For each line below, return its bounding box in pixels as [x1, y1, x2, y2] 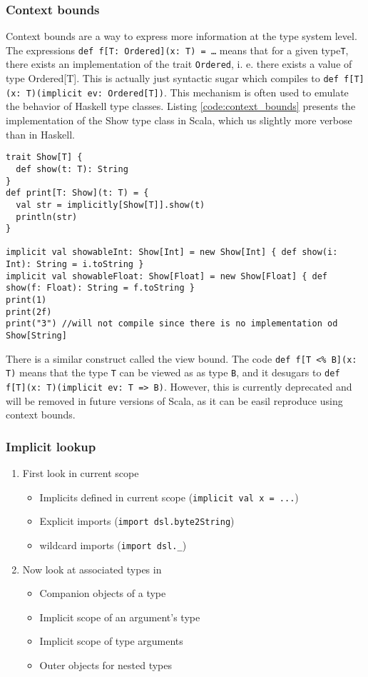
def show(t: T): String [16, 164, 128, 174]
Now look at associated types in [22, 561, 162, 576]
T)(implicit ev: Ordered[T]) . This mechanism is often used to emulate [26, 84, 349, 99]
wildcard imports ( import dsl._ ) [39, 538, 187, 552]
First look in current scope [22, 466, 139, 481]
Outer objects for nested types [39, 658, 173, 673]
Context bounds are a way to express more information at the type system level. [6, 29, 357, 44]
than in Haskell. [6, 126, 75, 141]
